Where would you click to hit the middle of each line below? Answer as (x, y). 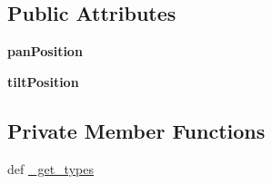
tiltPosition (43, 81)
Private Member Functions (136, 130)
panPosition (45, 51)
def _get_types (50, 168)
